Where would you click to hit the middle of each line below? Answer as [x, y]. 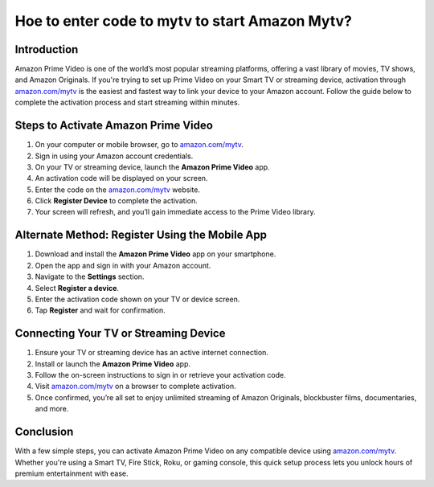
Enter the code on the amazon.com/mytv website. [118, 190]
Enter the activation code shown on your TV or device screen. [137, 299]
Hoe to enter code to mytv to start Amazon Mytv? [184, 21]
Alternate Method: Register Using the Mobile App [141, 235]
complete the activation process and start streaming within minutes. [127, 102]
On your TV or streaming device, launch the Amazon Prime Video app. [152, 167]
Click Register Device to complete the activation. [116, 201]
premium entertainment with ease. [72, 473]
